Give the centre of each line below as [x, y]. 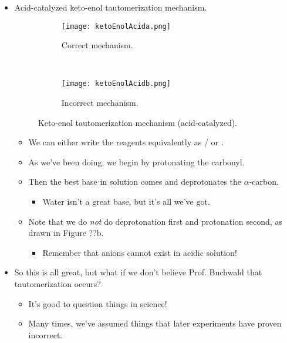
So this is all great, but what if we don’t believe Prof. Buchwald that [138, 272]
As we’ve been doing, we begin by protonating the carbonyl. [136, 161]
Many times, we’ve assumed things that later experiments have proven [155, 323]
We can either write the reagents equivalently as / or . [126, 142]
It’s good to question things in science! [98, 303]
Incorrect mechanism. [100, 103]
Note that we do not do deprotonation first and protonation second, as [155, 221]
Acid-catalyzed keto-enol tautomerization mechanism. [111, 7]
